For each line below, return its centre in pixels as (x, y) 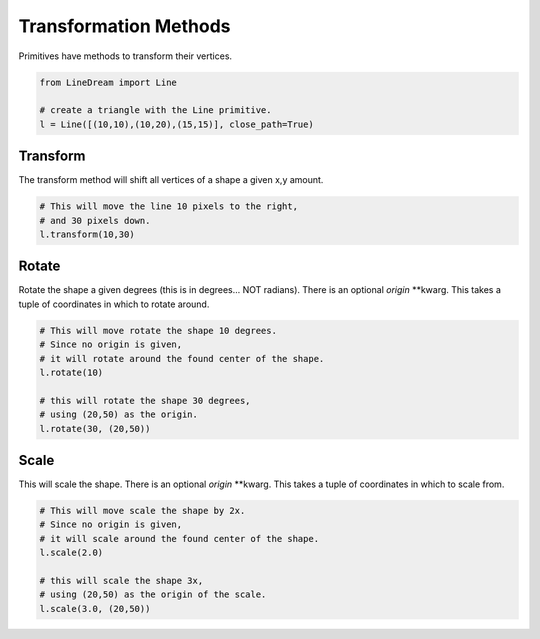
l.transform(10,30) (87, 234)
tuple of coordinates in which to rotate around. (114, 304)
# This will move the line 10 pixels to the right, (169, 206)
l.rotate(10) (71, 373)
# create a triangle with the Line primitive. (155, 110)
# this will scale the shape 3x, (121, 581)
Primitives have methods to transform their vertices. (125, 56)
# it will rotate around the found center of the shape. (182, 358)
